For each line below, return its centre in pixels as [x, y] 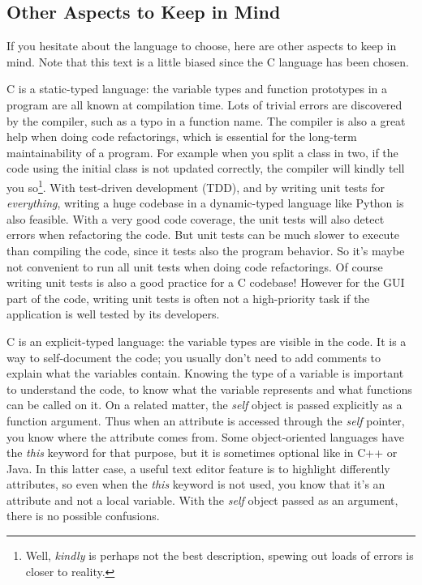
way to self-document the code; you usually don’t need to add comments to [194, 357]
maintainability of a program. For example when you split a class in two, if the [202, 152]
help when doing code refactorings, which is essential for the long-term [182, 137]
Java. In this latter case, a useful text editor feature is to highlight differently [198, 468]
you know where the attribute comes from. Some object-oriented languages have [205, 436]
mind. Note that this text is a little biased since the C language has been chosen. [208, 61]
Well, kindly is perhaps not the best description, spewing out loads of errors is [220, 555]
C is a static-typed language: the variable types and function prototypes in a [197, 89]
